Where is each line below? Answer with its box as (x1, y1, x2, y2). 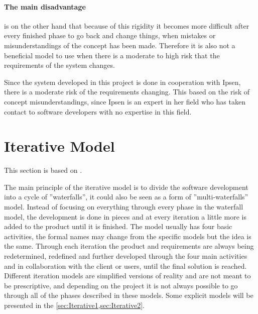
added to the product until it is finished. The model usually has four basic (4, 221, 232, 232)
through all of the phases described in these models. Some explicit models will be (4, 290, 253, 300)
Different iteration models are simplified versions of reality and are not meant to (4, 270, 251, 281)
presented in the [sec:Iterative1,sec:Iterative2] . (4, 299, 145, 310)
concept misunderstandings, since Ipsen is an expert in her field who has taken (4, 96, 245, 107)
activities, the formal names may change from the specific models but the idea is (4, 231, 251, 241)
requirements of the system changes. (4, 60, 115, 70)
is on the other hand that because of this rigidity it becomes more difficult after (4, 20, 249, 31)
